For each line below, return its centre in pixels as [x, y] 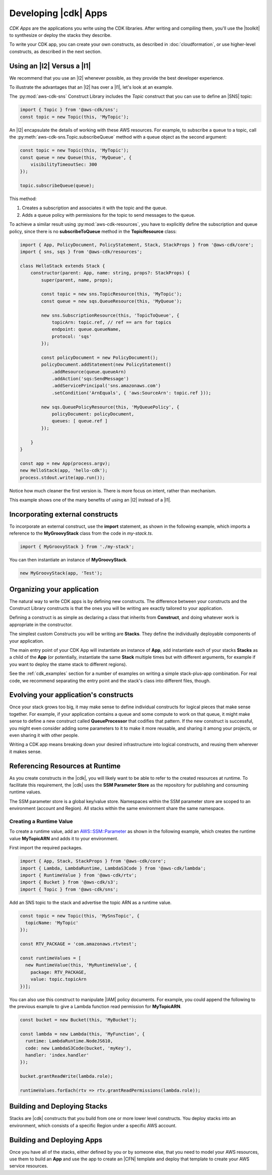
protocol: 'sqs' [72, 336]
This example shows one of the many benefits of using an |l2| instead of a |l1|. [90, 500]
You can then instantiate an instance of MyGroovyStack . [69, 560]
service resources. [29, 1166]
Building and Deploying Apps [56, 1140]
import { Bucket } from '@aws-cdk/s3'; [69, 882]
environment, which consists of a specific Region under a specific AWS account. [93, 1125]
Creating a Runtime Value [41, 822]
